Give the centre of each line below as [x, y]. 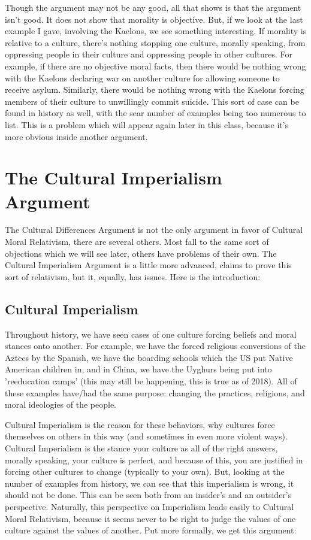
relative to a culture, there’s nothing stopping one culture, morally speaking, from [155, 42]
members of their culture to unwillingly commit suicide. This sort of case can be [152, 101]
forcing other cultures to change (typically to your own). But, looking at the [145, 471]
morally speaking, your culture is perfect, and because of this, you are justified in [154, 459]
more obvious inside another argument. [76, 136]
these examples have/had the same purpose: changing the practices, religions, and [155, 392]
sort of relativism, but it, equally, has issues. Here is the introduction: [133, 276]
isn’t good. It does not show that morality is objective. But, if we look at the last [154, 19]
